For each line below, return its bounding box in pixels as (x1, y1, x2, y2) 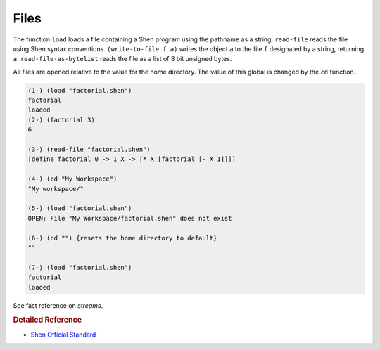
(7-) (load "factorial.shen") (27, 264, 132, 271)
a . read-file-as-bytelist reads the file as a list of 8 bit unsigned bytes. (13, 55, 232, 63)
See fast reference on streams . (13, 301, 103, 309)
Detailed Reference (13, 315, 82, 325)
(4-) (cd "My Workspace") (27, 175, 118, 183)
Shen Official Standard (30, 330, 96, 339)
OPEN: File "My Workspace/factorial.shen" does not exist (27, 214, 232, 222)
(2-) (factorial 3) (27, 116, 95, 124)
